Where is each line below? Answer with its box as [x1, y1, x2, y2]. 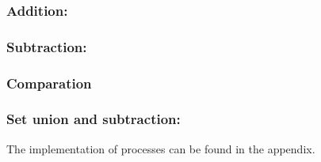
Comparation [6, 73, 92, 92]
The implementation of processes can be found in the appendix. [6, 140, 315, 156]
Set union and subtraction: [6, 109, 181, 129]
